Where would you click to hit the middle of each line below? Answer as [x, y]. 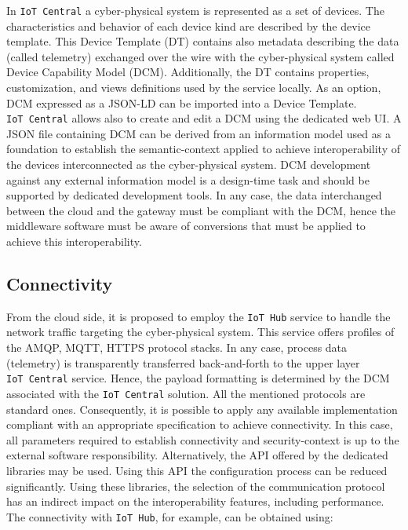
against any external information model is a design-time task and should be [188, 179]
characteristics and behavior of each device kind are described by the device [188, 26]
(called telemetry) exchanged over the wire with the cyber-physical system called [200, 56]
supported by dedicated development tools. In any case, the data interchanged [194, 195]
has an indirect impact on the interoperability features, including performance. [195, 501]
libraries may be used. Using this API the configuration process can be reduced [197, 470]
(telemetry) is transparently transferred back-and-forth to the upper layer [183, 362]
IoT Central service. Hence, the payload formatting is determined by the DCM [198, 378]
